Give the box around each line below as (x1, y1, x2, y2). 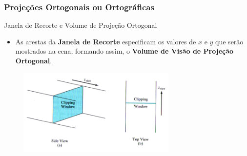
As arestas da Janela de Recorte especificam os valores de (15, 36, 196, 46)
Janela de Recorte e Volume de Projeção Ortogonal (4, 20, 157, 30)
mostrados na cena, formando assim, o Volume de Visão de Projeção (15, 46, 234, 56)
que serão (215, 36, 244, 46)
